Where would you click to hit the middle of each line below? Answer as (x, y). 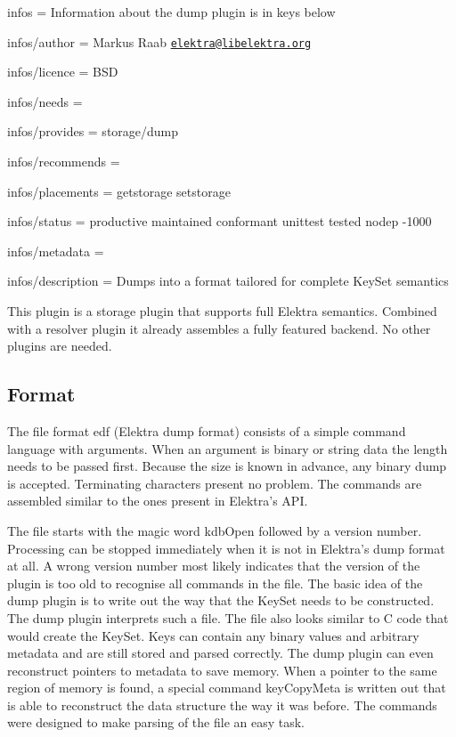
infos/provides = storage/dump (93, 131)
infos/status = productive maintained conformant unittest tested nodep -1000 (220, 221)
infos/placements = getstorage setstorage (119, 191)
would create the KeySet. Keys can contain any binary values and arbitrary (213, 635)
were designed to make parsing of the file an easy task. (156, 722)
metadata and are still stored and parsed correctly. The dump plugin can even (220, 653)
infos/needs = (45, 101)
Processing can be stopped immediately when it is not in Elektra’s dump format (226, 548)
